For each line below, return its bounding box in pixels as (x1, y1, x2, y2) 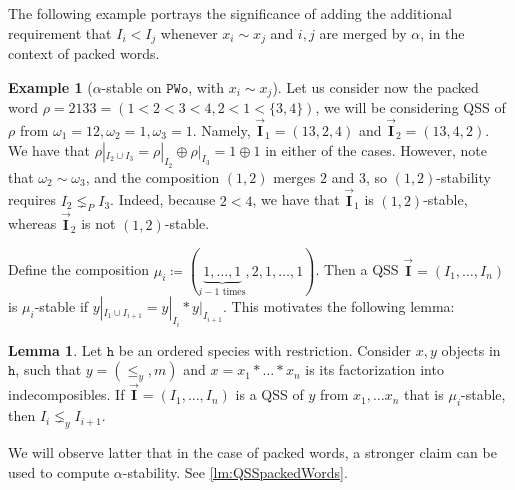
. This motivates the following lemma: (222, 296, 455, 317)
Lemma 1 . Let (8, 339, 103, 360)
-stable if (34, 296, 89, 317)
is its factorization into (305, 359, 444, 380)
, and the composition (85, 166, 220, 187)
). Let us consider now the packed (272, 76, 479, 97)
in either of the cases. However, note (265, 139, 488, 160)
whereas (8, 213, 57, 234)
